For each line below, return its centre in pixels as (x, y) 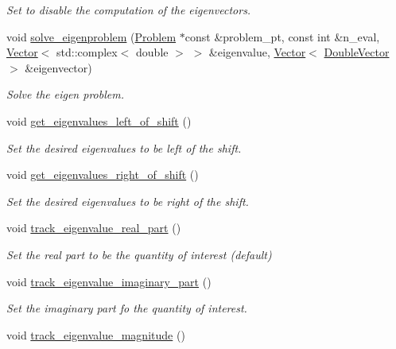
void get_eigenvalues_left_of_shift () (99, 120)
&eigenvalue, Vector (257, 52)
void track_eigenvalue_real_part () (94, 228)
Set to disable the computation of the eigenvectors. (129, 10)
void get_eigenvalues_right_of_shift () (103, 174)
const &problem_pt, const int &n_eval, (282, 36)
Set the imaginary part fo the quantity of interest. (127, 308)
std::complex (87, 52)
